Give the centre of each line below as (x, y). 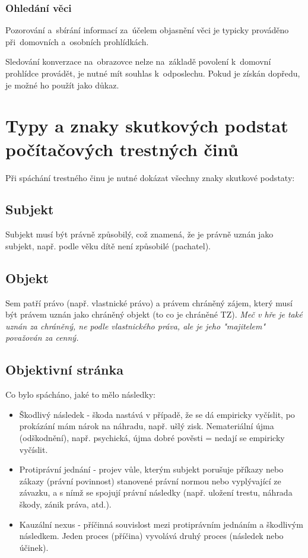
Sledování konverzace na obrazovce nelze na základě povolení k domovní (138, 61)
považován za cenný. (42, 337)
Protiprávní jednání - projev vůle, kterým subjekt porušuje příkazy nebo (151, 469)
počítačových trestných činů (122, 149)
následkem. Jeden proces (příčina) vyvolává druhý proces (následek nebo (151, 536)
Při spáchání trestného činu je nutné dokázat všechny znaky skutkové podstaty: (150, 177)
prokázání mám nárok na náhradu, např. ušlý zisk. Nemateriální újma (147, 426)
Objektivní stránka (64, 370)
